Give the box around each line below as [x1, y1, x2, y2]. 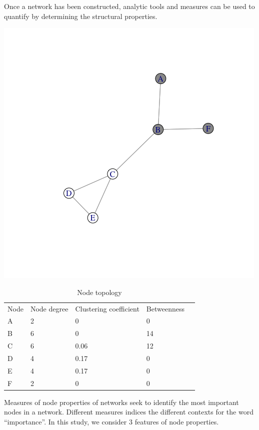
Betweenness [146, 303, 184, 313]
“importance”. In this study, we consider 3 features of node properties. [4, 416, 219, 426]
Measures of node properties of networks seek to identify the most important [4, 396, 239, 407]
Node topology [77, 286, 122, 297]
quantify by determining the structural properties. [4, 10, 157, 21]
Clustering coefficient [75, 303, 139, 313]
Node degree [30, 303, 68, 313]
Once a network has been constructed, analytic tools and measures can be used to [4, 1, 255, 11]
